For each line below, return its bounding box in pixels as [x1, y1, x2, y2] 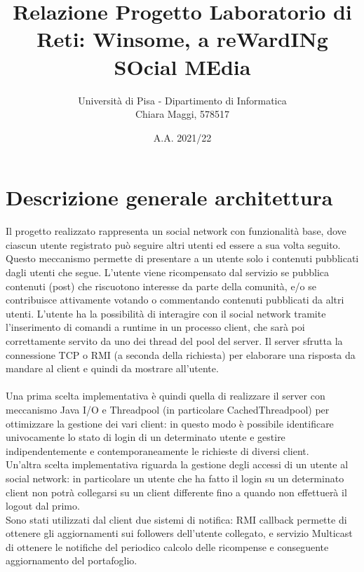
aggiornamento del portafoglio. [6, 553, 137, 568]
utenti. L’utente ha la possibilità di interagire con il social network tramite [6, 306, 326, 320]
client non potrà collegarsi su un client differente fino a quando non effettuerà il [6, 484, 347, 499]
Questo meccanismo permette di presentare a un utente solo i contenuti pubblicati [6, 251, 359, 266]
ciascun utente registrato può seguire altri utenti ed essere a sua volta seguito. [6, 237, 341, 252]
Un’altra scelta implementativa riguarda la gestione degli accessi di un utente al [6, 457, 349, 472]
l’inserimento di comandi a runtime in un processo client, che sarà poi [6, 320, 305, 334]
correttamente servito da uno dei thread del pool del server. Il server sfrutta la [6, 333, 343, 348]
